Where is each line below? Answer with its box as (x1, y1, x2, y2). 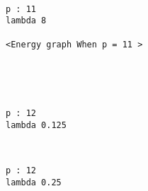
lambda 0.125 (6, 120, 67, 131)
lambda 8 (6, 16, 47, 26)
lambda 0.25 (6, 177, 62, 187)
